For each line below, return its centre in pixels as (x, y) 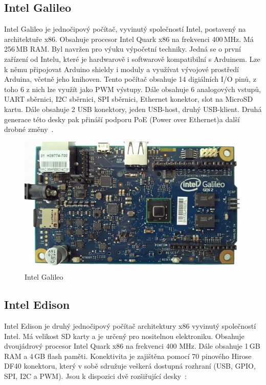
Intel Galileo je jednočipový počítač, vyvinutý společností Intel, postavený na (125, 29)
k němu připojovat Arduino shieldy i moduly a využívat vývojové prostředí (121, 69)
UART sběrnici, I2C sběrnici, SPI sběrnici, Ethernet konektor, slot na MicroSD (129, 99)
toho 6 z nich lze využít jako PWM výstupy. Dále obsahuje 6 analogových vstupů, (132, 89)
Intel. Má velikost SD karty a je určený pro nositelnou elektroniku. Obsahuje (124, 336)
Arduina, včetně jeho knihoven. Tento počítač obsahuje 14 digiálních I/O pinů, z (130, 79)
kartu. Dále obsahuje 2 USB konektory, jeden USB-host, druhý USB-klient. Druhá (133, 109)
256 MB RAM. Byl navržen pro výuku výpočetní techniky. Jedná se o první (123, 49)
